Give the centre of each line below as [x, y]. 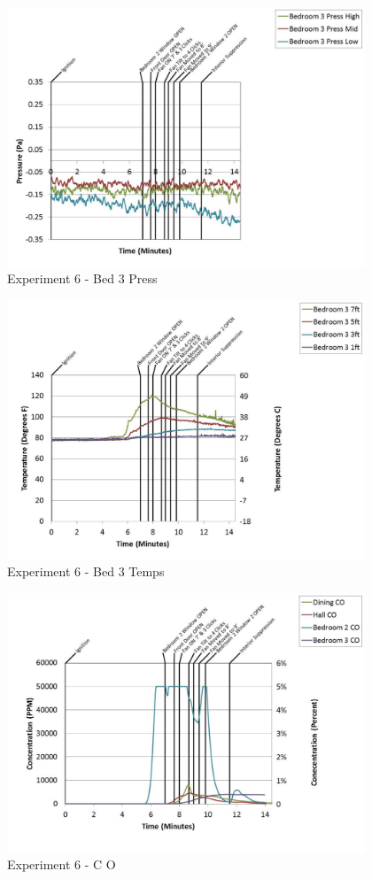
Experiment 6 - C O [62, 864]
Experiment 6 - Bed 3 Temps [86, 571]
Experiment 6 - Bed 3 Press [82, 278]
